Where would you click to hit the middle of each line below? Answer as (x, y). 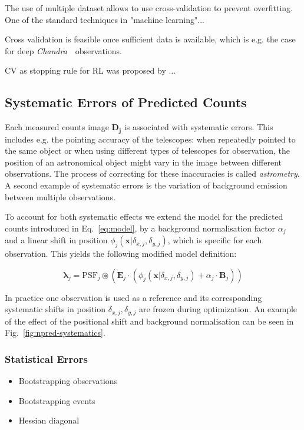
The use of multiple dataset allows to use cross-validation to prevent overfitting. (149, 8)
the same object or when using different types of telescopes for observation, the (147, 150)
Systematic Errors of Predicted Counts (126, 102)
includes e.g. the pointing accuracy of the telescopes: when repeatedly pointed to (150, 139)
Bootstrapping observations (68, 381)
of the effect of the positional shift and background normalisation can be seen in (149, 321)
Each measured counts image (57, 127)
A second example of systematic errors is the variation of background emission (146, 185)
